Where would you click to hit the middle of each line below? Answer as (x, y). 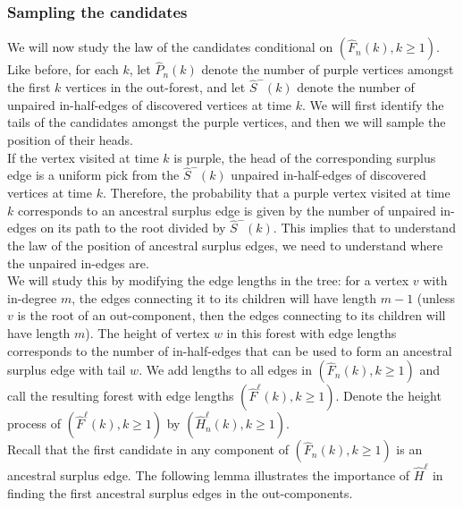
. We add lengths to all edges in (225, 370)
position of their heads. (70, 140)
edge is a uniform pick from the (93, 175)
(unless (436, 297)
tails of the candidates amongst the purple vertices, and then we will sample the (227, 122)
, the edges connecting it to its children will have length (224, 297)
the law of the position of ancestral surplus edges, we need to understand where (225, 246)
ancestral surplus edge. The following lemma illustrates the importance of (209, 474)
